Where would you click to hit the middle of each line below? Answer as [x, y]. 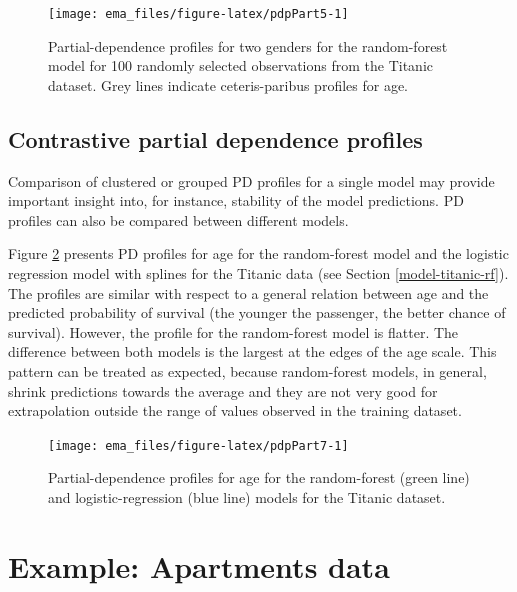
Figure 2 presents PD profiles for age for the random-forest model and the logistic [258, 253]
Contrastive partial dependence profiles [215, 138]
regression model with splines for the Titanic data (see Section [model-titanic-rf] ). [258, 273]
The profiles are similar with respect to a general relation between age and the [248, 292]
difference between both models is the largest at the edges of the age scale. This [252, 351]
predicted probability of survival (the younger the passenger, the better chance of [257, 312]
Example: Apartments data [199, 565]
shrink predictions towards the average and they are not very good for [223, 390]
